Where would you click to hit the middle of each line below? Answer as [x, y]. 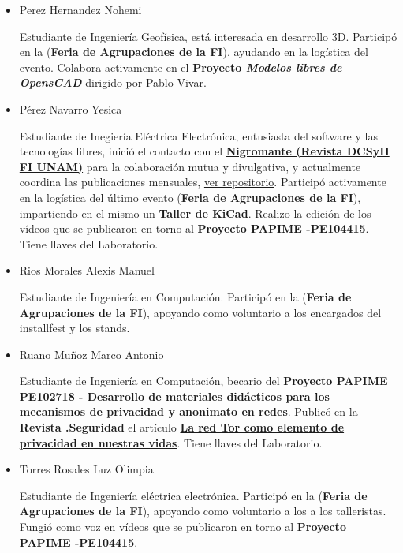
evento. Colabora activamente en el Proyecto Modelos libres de [181, 67]
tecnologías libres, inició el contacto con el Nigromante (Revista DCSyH [204, 151]
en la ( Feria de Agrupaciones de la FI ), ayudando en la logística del [194, 52]
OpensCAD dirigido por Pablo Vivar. [113, 82]
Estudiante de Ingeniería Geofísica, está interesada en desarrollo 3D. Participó [208, 36]
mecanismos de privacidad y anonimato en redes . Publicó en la [188, 411]
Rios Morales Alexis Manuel [87, 270]
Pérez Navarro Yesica [71, 108]
